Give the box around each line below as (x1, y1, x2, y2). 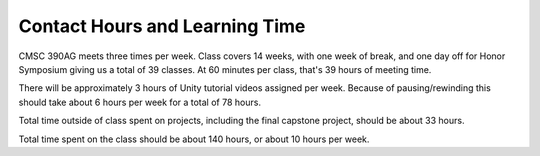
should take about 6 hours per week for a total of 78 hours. (18, 96, 262, 108)
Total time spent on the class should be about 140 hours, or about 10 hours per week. (18, 133, 370, 145)
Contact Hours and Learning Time (18, 15, 306, 37)
